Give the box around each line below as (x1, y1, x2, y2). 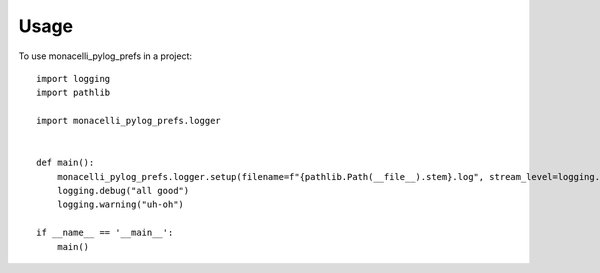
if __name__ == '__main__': (36, 227, 174, 239)
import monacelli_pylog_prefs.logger (36, 115, 222, 127)
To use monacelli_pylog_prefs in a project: (18, 50, 193, 62)
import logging (36, 73, 111, 84)
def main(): (36, 157, 95, 169)
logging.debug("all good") (56, 185, 190, 197)
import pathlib (36, 87, 111, 99)
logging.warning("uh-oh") (56, 199, 185, 210)
